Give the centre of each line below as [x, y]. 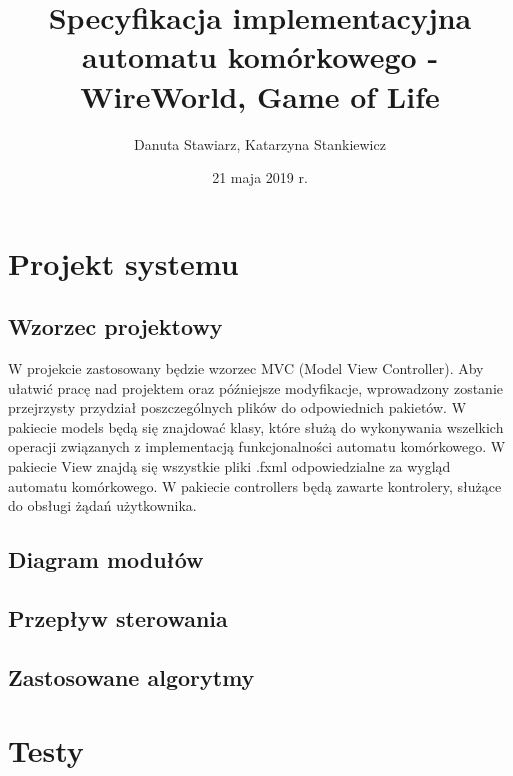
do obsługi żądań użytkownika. [102, 505]
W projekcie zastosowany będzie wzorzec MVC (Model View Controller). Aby [246, 368]
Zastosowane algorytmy [131, 676]
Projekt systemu [123, 262]
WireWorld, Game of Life [260, 95]
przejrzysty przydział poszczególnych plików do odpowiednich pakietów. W [237, 407]
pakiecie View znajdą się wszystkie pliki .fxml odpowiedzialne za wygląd [229, 466]
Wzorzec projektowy [115, 326]
